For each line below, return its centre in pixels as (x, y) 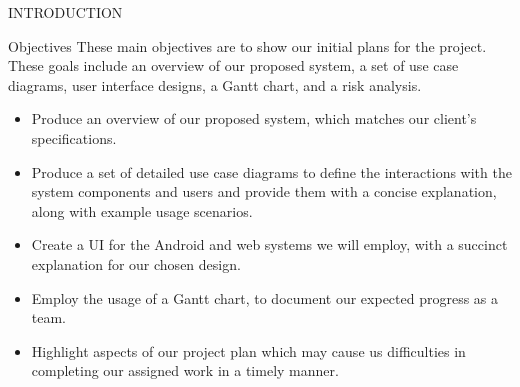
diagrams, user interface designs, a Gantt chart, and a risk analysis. (215, 84)
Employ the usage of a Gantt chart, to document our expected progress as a (265, 297)
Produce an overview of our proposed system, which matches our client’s (254, 118)
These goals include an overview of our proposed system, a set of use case (233, 65)
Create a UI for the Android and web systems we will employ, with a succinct (269, 244)
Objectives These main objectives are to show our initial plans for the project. (247, 45)
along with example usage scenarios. (142, 210)
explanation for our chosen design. (136, 263)
